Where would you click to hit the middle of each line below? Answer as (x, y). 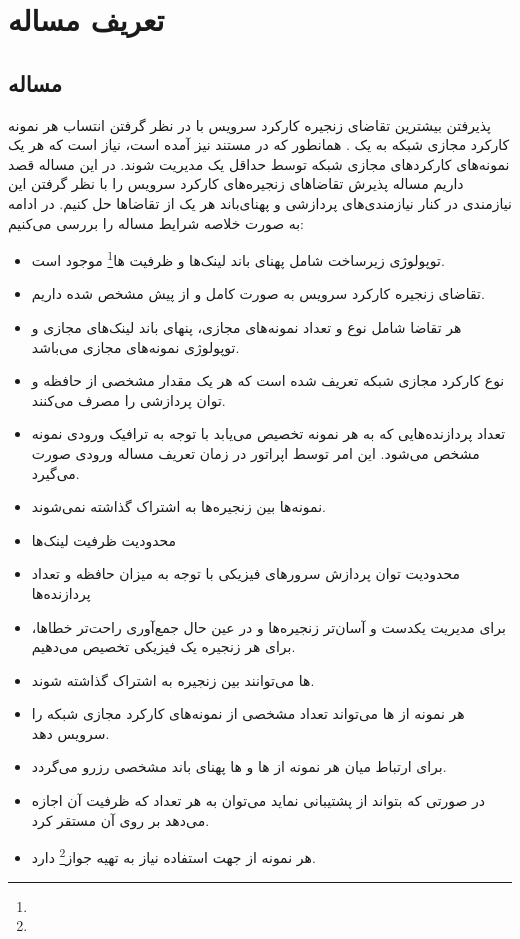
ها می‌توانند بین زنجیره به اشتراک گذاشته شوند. (173, 679)
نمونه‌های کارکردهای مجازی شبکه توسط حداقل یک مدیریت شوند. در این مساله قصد (259, 163)
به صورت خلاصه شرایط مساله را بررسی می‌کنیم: (156, 222)
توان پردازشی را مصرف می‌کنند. (128, 399)
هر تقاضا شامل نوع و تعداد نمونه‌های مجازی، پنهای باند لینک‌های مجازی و (246, 326)
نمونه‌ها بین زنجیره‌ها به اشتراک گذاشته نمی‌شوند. (178, 506)
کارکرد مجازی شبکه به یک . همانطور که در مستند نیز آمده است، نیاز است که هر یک (259, 144)
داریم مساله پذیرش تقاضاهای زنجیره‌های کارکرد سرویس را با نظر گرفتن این (236, 183)
